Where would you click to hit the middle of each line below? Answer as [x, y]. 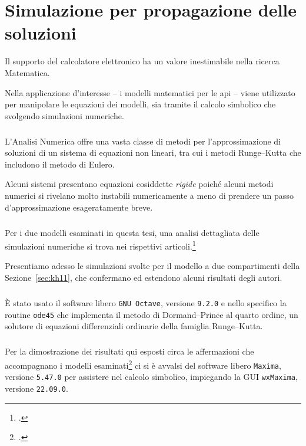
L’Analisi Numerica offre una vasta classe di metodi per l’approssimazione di [143, 141]
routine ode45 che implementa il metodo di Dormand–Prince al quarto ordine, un [152, 314]
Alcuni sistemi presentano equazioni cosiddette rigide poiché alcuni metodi [139, 184]
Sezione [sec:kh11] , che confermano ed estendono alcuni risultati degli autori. [144, 278]
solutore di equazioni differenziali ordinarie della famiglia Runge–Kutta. [134, 326]
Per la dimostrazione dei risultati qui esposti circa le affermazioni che [129, 351]
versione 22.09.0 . [36, 388]
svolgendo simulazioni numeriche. [64, 115]
